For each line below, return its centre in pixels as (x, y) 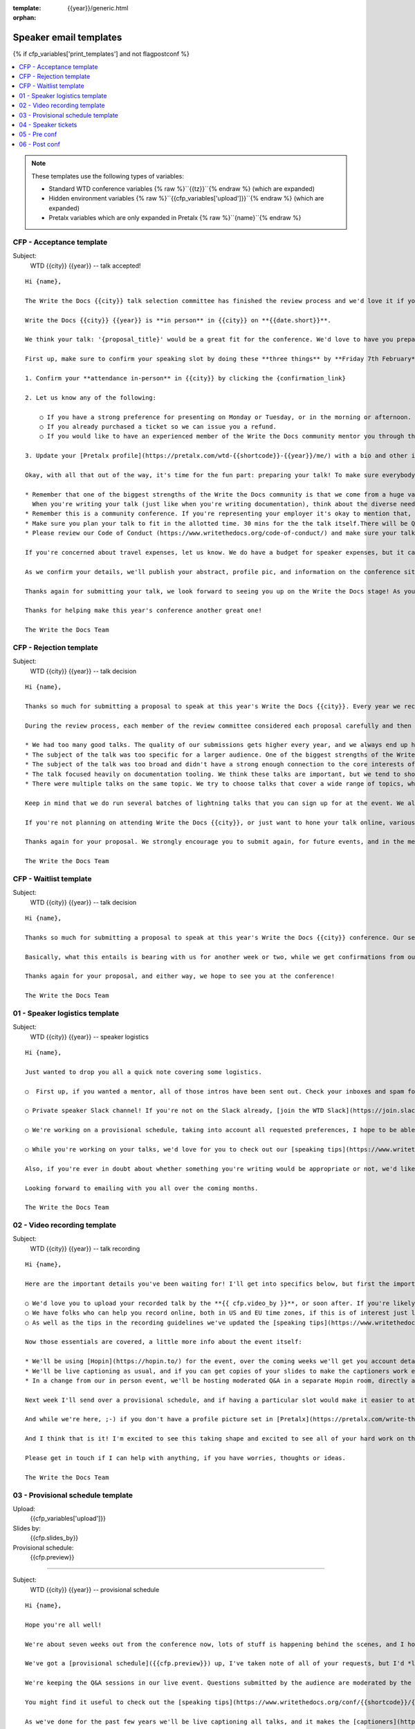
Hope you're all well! (64, 1625)
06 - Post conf (39, 144)
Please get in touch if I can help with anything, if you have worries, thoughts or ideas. (185, 1458)
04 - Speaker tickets (48, 125)
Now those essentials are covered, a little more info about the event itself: (164, 1342)
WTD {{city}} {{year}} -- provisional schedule (95, 1589)
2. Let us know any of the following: (91, 397)
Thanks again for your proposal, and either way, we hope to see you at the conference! (180, 976)
